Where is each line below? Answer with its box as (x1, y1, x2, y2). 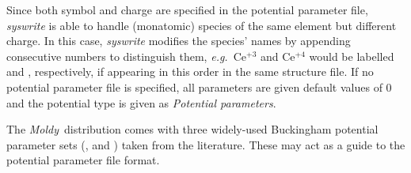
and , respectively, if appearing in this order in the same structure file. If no (6, 63, 374, 80)
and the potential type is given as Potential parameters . (6, 94, 276, 111)
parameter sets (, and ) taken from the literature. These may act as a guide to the (6, 136, 405, 152)
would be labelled (309, 47, 394, 64)
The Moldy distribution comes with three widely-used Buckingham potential (6, 121, 379, 137)
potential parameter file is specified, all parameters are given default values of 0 (6, 78, 392, 95)
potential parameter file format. (6, 152, 160, 168)
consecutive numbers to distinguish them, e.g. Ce (6, 47, 246, 64)
